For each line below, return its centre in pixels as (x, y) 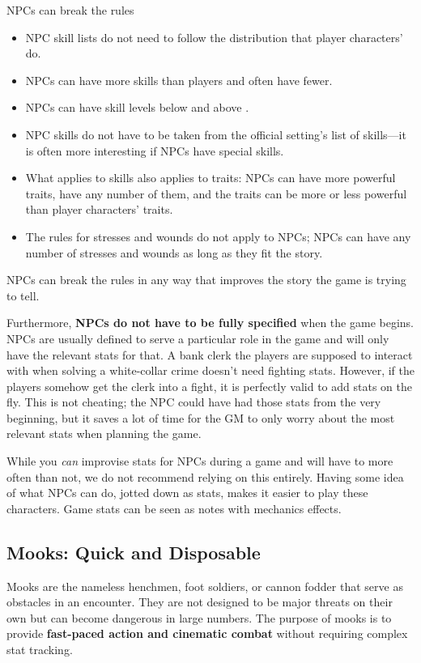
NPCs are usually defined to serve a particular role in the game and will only (198, 338)
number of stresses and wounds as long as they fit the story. (174, 252)
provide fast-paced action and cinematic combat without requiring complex (207, 633)
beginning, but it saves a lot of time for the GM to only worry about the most (201, 417)
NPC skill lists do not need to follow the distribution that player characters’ (214, 37)
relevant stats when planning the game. (104, 433)
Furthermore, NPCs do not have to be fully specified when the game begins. (210, 323)
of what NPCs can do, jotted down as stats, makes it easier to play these (187, 493)
